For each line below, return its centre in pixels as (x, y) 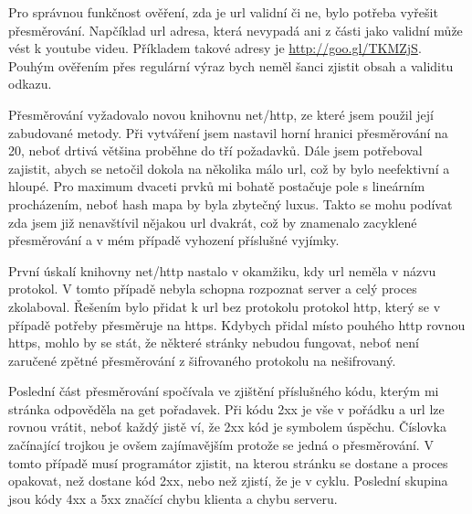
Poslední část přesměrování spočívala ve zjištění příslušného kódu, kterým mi (224, 391)
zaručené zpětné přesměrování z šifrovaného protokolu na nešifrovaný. (202, 360)
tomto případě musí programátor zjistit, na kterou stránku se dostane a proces (228, 462)
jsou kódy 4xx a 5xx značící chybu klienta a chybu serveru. (173, 498)
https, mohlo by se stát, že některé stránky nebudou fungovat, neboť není (214, 343)
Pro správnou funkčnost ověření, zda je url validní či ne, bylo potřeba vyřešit (223, 12)
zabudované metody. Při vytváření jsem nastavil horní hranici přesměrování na (228, 132)
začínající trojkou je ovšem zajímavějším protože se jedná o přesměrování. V (221, 445)
